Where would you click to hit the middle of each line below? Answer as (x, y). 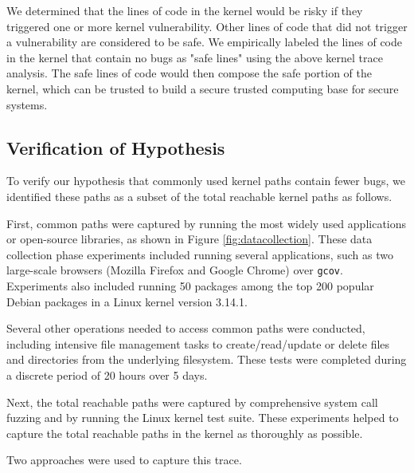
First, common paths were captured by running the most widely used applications (207, 223)
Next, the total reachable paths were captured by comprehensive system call (192, 402)
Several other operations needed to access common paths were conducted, (186, 328)
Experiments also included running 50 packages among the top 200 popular (190, 285)
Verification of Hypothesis (116, 147)
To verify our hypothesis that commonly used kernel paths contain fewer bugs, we (206, 181)
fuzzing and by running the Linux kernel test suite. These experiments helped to (203, 418)
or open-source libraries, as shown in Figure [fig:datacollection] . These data (189, 239)
